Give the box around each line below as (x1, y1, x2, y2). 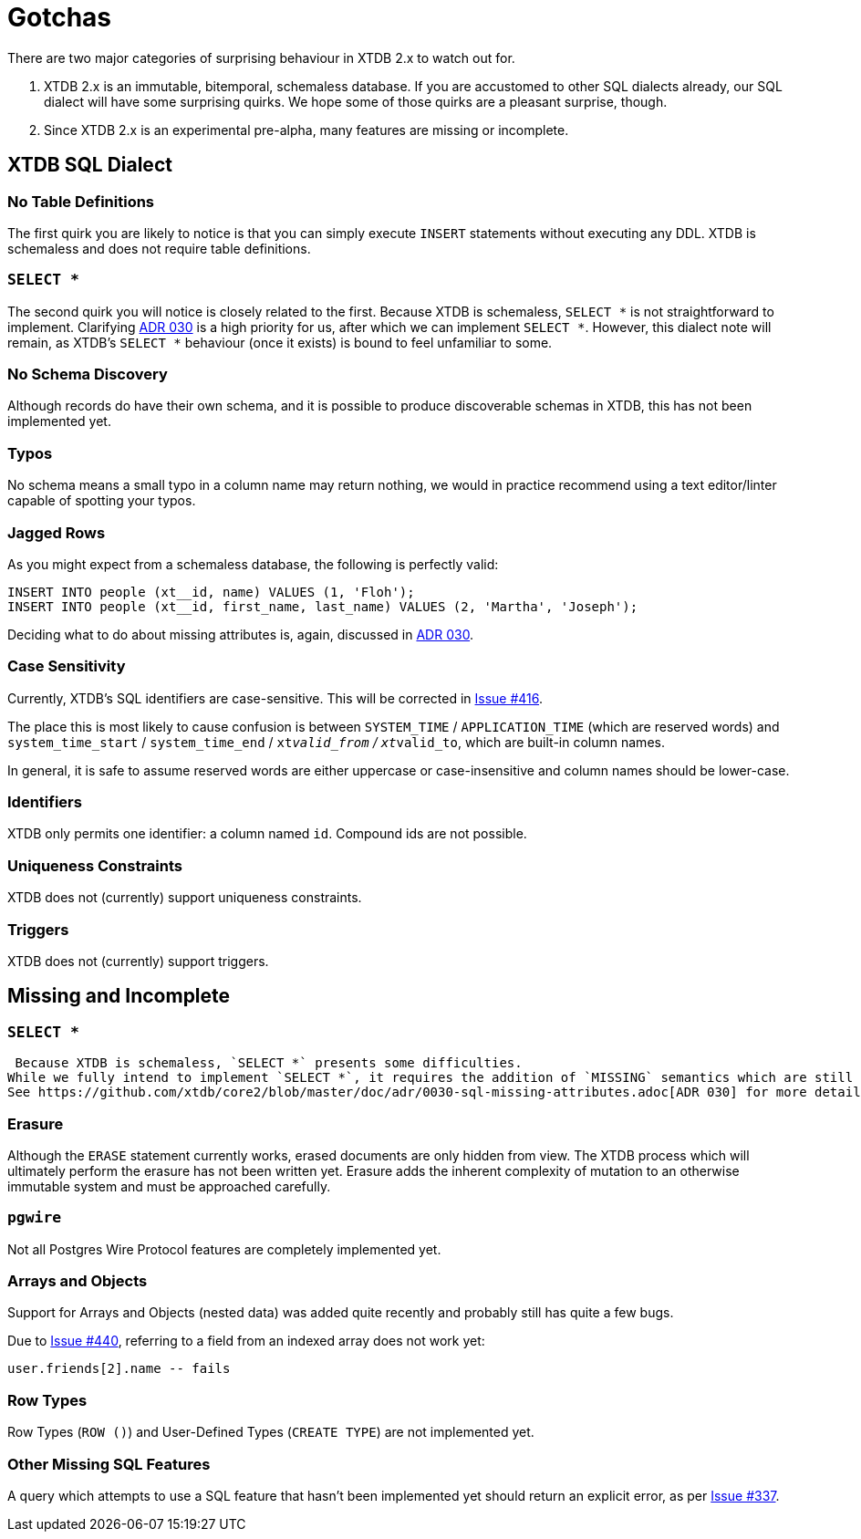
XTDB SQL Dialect (7, 153, 172, 177)
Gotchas (7, 2, 112, 33)
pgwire (7, 1209, 62, 1227)
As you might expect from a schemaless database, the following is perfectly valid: (7, 556, 499, 572)
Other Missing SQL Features (7, 1454, 211, 1473)
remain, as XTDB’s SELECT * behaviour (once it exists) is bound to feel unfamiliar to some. (7, 334, 553, 350)
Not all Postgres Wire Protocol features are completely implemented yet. (7, 1241, 441, 1257)
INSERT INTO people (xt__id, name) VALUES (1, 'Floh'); (7, 584, 415, 599)
